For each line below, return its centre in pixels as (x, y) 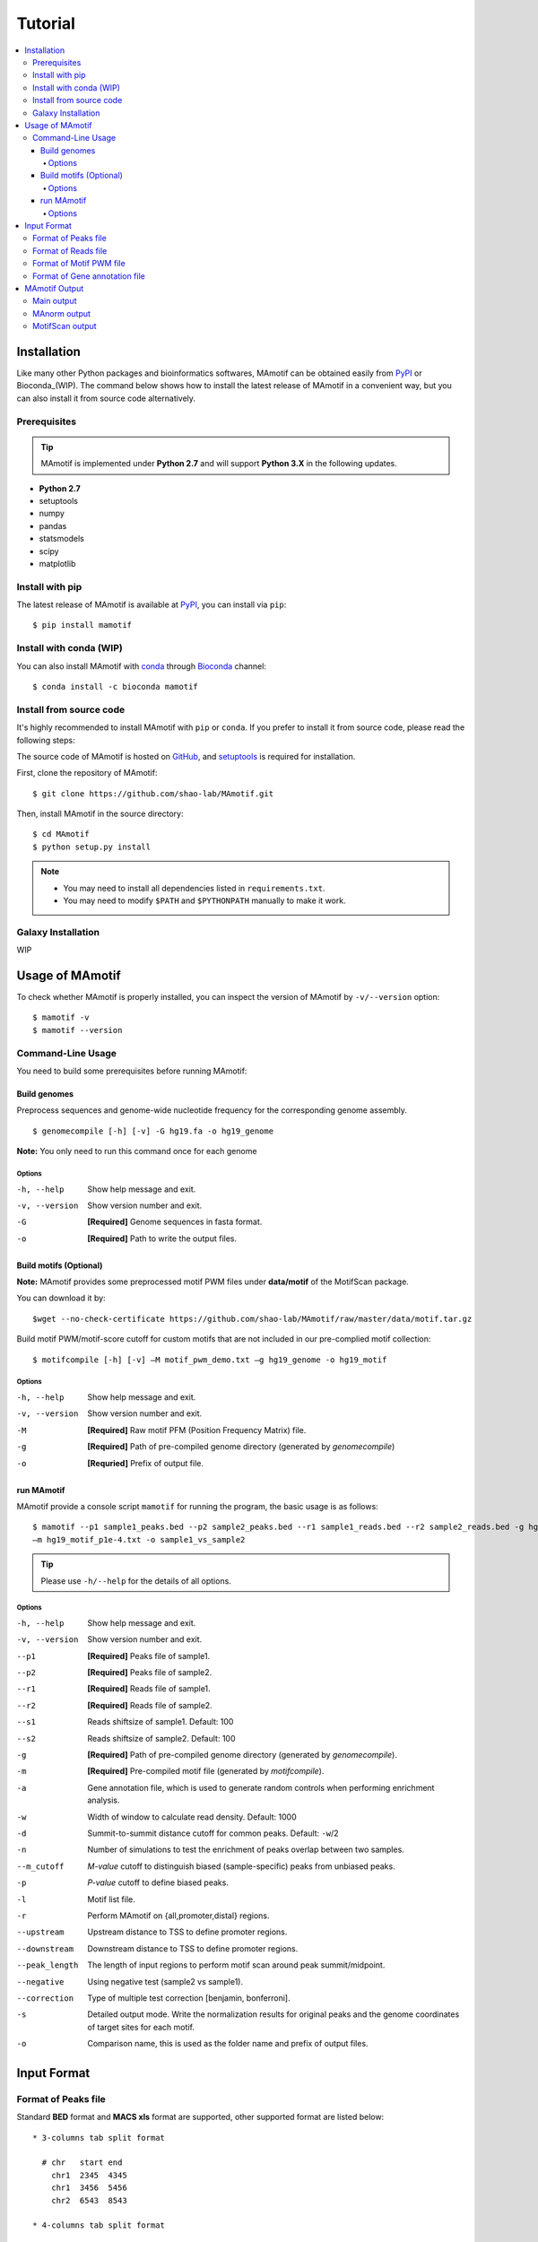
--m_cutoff (40, 1866)
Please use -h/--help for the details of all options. (136, 1581)
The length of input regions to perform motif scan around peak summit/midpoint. (236, 1965)
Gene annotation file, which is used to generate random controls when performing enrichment (261, 1787)
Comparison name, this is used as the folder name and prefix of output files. (228, 2044)
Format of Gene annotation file (89, 276)
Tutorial (46, 23)
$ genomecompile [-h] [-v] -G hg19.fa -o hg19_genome (153, 1131)
